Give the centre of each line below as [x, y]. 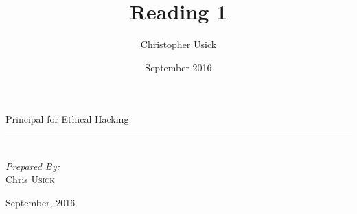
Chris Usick [31, 179]
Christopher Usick [178, 44]
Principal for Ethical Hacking [67, 119]
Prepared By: [33, 166]
